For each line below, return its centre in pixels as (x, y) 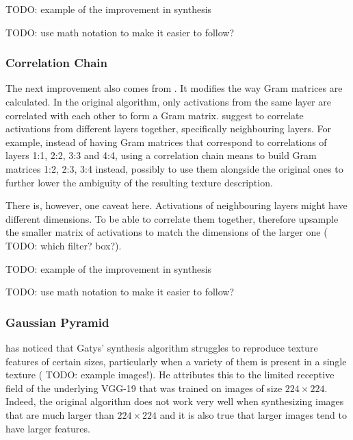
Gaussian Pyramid (57, 322)
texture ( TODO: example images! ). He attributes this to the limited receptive (170, 375)
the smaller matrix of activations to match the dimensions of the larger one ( (167, 232)
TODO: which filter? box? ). (64, 245)
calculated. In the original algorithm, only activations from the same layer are (168, 101)
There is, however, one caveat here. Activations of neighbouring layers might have (176, 205)
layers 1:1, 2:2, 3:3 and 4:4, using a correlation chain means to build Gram (161, 155)
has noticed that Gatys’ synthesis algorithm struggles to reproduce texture (162, 347)
